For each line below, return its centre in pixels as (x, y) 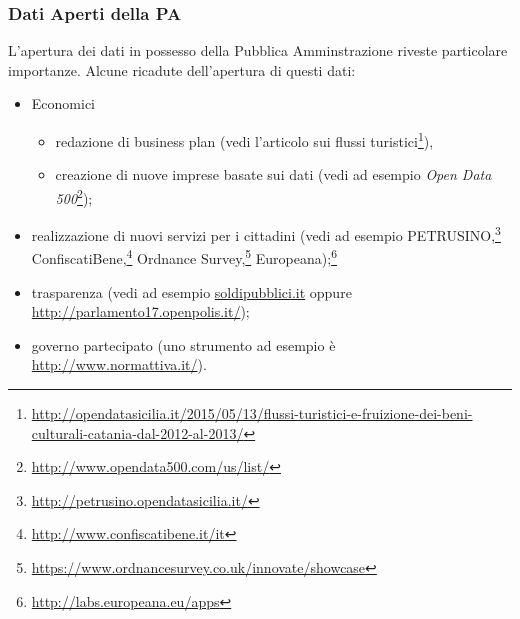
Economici (63, 103)
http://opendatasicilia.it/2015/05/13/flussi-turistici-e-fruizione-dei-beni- (252, 412)
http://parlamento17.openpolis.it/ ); (140, 311)
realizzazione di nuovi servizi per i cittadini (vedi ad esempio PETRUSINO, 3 (266, 233)
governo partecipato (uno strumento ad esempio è (183, 344)
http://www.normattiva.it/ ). (119, 364)
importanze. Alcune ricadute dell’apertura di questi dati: (182, 69)
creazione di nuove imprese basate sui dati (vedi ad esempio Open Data (273, 174)
